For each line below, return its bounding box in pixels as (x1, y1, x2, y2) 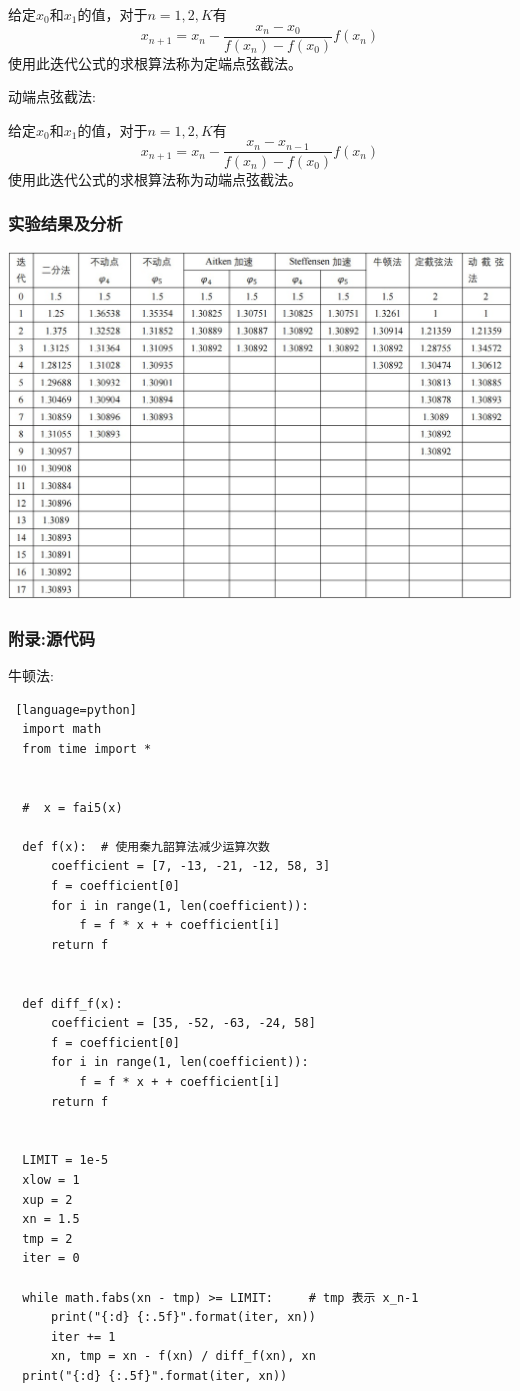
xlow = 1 (22, 1172, 80, 1187)
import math (22, 722, 102, 737)
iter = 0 (22, 1251, 80, 1266)
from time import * (22, 741, 152, 756)
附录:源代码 (8, 625, 96, 650)
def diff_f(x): (22, 996, 123, 1011)
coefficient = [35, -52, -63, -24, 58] (50, 1016, 316, 1031)
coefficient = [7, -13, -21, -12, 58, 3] (50, 859, 331, 874)
